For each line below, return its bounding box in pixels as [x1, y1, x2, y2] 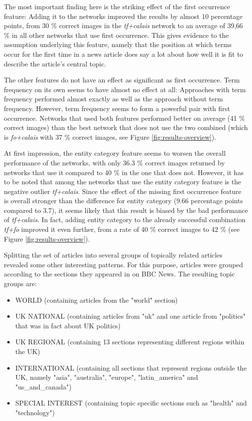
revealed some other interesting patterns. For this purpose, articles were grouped [4, 259, 243, 269]
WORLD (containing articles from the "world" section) [15, 294, 178, 305]
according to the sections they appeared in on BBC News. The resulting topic [4, 269, 235, 279]
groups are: [4, 278, 37, 289]
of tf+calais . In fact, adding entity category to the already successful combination [4, 214, 246, 225]
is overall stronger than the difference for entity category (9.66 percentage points [4, 195, 243, 206]
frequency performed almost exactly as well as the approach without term [4, 94, 223, 104]
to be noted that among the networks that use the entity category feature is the [4, 177, 241, 187]
